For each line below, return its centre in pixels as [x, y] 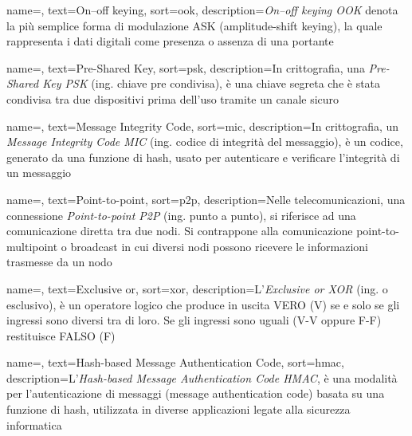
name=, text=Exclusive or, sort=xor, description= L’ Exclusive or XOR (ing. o [197, 288]
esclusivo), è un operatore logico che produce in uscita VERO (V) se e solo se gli [203, 304]
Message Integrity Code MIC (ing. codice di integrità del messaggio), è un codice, [205, 141]
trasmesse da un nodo [59, 262]
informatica [34, 424]
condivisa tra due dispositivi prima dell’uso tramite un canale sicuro [173, 98]
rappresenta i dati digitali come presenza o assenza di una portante [170, 41]
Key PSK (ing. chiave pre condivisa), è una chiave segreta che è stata [212, 83]
